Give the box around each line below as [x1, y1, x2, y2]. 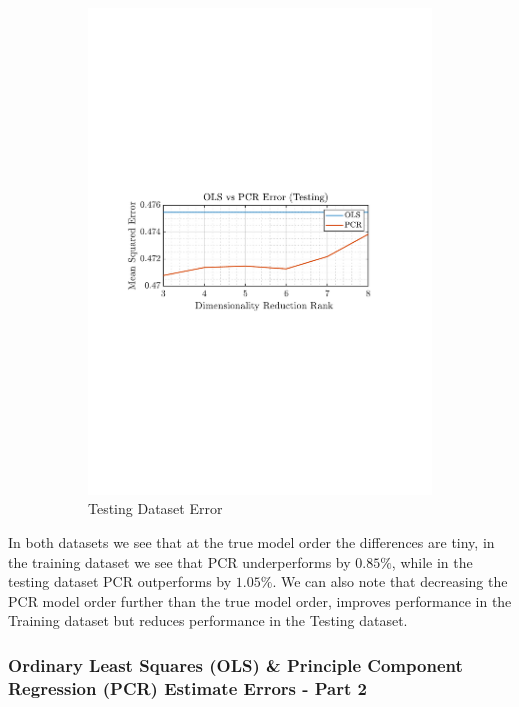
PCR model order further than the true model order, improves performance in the [8, 590, 512, 611]
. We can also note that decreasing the [272, 571, 508, 592]
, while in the [391, 551, 473, 572]
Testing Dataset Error [88, 498, 223, 519]
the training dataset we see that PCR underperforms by [8, 551, 351, 572]
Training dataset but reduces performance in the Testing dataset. [8, 610, 408, 631]
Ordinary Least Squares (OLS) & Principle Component [8, 652, 463, 677]
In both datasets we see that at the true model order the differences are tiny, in [8, 531, 495, 552]
